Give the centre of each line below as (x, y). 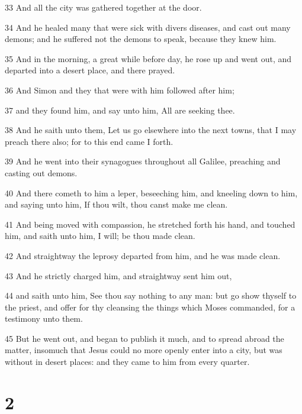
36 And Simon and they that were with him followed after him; (120, 90)
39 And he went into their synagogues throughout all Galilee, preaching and (143, 161)
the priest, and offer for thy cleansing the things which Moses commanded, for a (150, 307)
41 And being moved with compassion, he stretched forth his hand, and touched (150, 224)
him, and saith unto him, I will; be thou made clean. (100, 236)
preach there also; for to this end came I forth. (89, 141)
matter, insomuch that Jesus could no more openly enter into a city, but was (144, 350)
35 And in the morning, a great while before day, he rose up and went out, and (148, 58)
